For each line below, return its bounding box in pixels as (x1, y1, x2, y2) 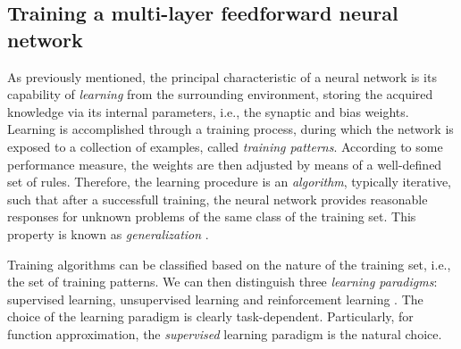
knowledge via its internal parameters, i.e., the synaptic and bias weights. (7, 102, 409, 120)
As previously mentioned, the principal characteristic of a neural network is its (7, 67, 437, 86)
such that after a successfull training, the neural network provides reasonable (7, 189, 428, 208)
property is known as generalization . (7, 224, 209, 243)
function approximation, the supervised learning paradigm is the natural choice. (7, 324, 442, 343)
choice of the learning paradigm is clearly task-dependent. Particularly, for (7, 307, 414, 326)
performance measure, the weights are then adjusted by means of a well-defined (7, 154, 442, 173)
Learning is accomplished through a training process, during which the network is (7, 120, 454, 138)
